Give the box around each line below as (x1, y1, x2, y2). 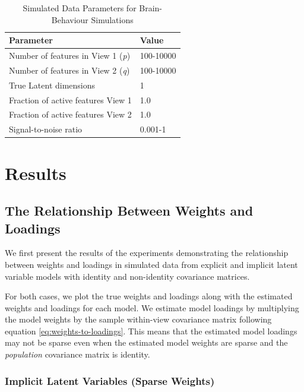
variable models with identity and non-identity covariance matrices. (5, 270, 250, 282)
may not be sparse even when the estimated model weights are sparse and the (5, 336, 288, 349)
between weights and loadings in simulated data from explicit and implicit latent (5, 258, 298, 270)
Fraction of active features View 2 (9, 108, 132, 121)
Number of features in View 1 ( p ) (9, 49, 131, 62)
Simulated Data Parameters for (23, 2, 137, 14)
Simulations (91, 13, 134, 26)
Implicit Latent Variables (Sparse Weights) (5, 373, 215, 388)
